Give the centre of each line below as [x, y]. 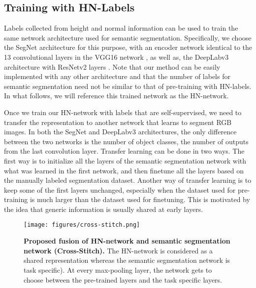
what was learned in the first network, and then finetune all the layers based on [124, 170]
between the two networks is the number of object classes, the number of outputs [126, 141]
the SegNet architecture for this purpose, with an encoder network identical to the [128, 47]
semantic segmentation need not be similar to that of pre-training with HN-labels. [128, 86]
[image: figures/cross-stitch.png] [82, 225]
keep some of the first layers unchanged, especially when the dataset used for [120, 189]
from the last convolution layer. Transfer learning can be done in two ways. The [124, 151]
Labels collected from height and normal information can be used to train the [121, 28]
